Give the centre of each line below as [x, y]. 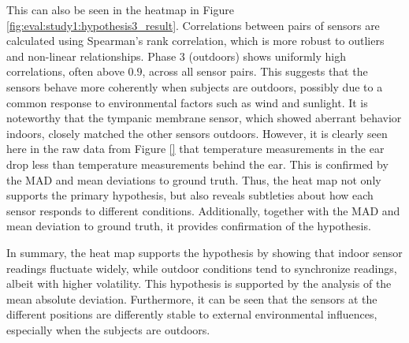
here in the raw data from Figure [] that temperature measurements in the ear [195, 149]
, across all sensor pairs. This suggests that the [255, 71]
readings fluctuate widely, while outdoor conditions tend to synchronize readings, [202, 268]
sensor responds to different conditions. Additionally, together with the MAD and [203, 210]
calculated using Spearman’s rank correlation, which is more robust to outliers [195, 41]
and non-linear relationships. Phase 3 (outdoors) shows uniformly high [176, 56]
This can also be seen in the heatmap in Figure [121, 9]
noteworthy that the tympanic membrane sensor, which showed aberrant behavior [204, 118]
